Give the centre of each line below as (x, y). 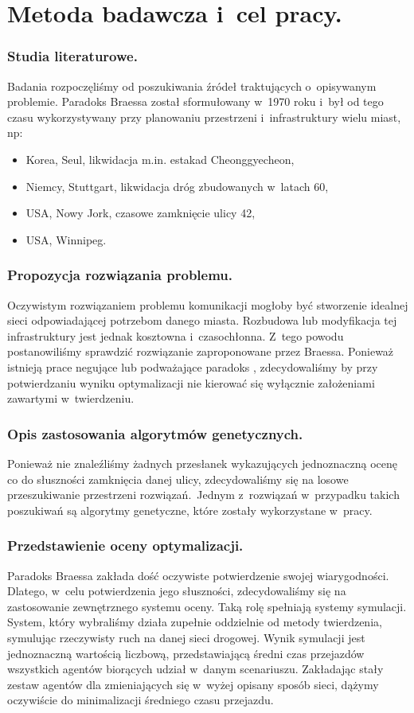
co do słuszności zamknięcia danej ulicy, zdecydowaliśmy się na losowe (178, 479)
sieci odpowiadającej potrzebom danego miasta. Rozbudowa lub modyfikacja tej (202, 320)
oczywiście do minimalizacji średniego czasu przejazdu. (141, 700)
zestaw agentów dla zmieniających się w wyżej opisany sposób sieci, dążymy (193, 684)
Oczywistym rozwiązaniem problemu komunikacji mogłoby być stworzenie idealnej (208, 304)
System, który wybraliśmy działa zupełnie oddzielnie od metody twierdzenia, (195, 622)
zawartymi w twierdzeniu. (71, 398)
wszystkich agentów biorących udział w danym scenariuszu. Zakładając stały (195, 669)
